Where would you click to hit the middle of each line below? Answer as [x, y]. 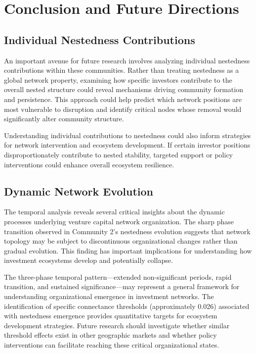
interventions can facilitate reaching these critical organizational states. [112, 345]
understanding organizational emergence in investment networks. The [109, 296]
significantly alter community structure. [64, 119]
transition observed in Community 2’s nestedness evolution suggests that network [127, 231]
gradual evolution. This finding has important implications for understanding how [128, 250]
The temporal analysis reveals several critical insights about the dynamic [114, 212]
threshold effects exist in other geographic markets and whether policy [110, 335]
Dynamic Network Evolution [79, 191]
